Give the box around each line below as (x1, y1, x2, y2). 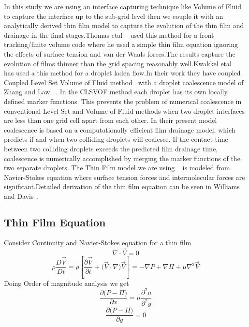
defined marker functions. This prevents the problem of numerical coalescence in (4, 96, 242, 106)
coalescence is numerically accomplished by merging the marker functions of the (4, 153, 240, 163)
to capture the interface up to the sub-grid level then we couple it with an (4, 11, 223, 21)
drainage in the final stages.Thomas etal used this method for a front (4, 30, 214, 40)
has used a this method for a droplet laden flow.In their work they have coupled (4, 68, 241, 78)
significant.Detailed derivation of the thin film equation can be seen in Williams (4, 181, 240, 192)
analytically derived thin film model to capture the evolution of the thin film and (4, 20, 244, 30)
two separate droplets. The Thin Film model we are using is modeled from (4, 163, 230, 173)
